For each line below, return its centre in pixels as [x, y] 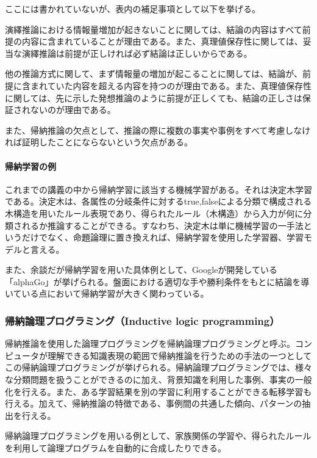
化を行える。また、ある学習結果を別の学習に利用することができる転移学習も [158, 391]
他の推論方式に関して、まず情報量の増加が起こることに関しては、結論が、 [154, 74]
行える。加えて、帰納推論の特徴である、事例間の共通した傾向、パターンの [154, 403]
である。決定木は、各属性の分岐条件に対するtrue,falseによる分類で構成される [158, 201]
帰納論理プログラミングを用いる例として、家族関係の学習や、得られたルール [158, 436]
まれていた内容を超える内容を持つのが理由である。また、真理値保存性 [171, 85]
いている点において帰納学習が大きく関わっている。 [107, 293]
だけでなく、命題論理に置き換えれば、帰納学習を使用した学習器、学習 [162, 237]
